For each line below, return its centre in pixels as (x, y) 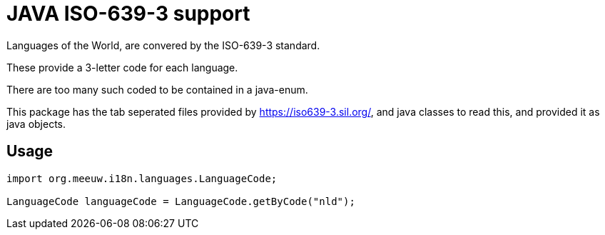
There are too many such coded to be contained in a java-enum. (157, 89)
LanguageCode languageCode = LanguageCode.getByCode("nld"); (181, 201)
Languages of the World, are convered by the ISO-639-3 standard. (163, 45)
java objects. (36, 124)
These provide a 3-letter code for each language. (122, 67)
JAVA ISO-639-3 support (128, 14)
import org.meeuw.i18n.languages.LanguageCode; (142, 178)
